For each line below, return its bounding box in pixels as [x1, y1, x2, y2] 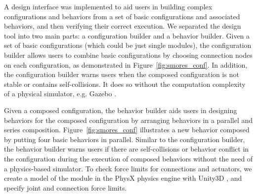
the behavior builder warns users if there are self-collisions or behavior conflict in [4, 144, 249, 154]
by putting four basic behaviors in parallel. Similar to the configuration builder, [4, 134, 245, 144]
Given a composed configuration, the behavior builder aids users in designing [4, 105, 237, 115]
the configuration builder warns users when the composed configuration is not [4, 69, 239, 79]
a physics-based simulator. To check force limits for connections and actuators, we [4, 163, 252, 173]
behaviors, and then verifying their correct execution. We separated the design [4, 21, 241, 31]
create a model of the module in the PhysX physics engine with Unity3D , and [4, 173, 242, 183]
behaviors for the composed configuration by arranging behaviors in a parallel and [4, 115, 253, 125]
